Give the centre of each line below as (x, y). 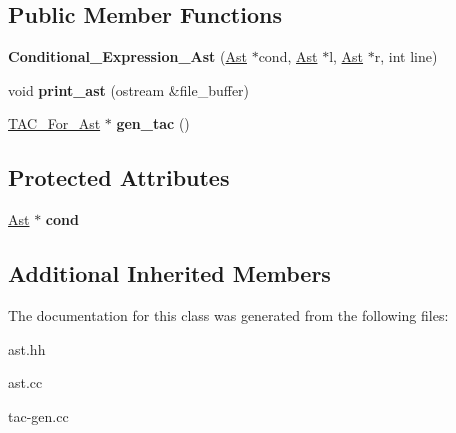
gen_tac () (153, 123)
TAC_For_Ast (54, 123)
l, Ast (346, 56)
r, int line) (406, 56)
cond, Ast (288, 56)
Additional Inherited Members (169, 273)
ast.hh (27, 348)
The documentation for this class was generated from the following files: (228, 314)
